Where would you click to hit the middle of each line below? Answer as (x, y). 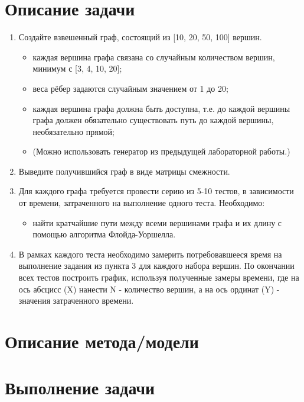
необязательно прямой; (73, 131)
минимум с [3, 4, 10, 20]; (77, 68)
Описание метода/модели (102, 341)
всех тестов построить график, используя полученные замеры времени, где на (159, 277)
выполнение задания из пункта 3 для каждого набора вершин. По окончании (156, 266)
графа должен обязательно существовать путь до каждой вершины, (153, 120)
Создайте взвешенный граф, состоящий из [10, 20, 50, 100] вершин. (140, 37)
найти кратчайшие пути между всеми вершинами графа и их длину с (157, 222)
